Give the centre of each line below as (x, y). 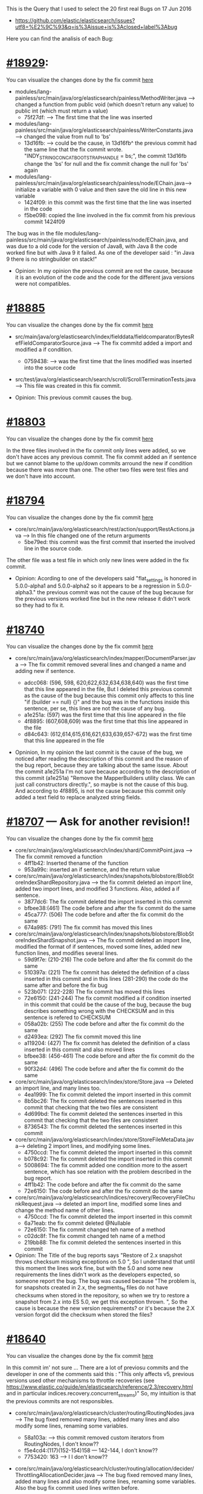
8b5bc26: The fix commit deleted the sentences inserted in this (103, 1101)
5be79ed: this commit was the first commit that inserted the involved (109, 542)
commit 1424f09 (44, 221)
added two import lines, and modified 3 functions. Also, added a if (97, 889)
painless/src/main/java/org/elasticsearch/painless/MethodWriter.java (101, 98)
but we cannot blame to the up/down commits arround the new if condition (99, 463)
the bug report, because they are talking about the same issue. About (101, 765)
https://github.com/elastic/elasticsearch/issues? (75, 20)
